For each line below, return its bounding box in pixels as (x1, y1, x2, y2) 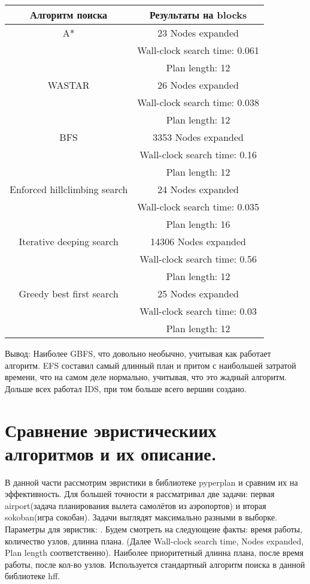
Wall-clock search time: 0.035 (137, 200, 259, 213)
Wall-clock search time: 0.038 (137, 95, 259, 109)
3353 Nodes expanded (153, 130, 244, 144)
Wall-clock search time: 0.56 (139, 252, 257, 266)
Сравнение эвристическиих (5, 417, 217, 442)
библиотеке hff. (5, 570, 60, 582)
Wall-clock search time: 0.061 (137, 43, 259, 57)
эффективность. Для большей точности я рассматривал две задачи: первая (5, 487, 275, 500)
